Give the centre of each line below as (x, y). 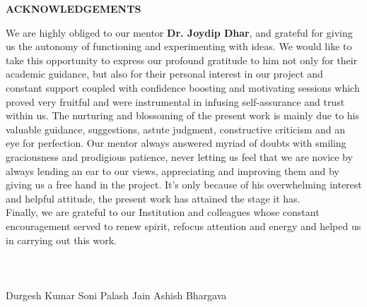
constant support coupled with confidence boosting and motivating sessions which (183, 87)
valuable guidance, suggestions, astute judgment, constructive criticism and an (176, 129)
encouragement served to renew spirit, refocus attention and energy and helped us (183, 225)
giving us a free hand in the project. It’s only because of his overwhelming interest (184, 185)
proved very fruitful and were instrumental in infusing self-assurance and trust (175, 101)
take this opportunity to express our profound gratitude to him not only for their (182, 60)
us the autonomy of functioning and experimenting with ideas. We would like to (179, 46)
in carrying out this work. (61, 240)
